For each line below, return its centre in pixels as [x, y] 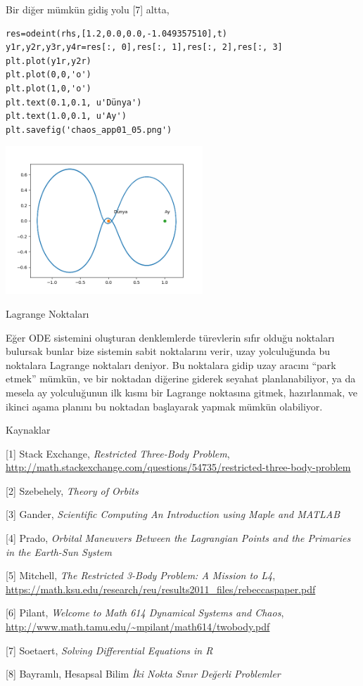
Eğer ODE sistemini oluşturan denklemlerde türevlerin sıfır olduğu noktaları [170, 337]
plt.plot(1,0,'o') [49, 88]
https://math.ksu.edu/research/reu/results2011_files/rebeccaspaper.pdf [161, 589]
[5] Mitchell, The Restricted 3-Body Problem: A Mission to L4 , [141, 575]
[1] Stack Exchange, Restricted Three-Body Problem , [118, 453]
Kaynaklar [28, 430]
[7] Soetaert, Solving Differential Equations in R [109, 650]
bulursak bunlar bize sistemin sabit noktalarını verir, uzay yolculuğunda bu [168, 351]
